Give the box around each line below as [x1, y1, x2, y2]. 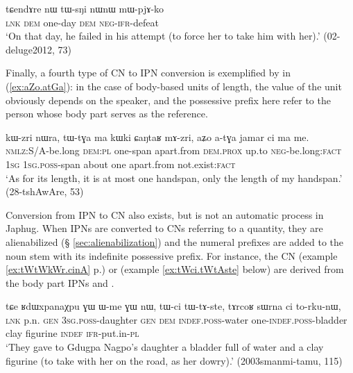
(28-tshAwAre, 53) [6, 184, 84, 199]
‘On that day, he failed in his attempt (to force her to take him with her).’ [6, 28, 320, 43]
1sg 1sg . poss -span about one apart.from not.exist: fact [6, 156, 236, 171]
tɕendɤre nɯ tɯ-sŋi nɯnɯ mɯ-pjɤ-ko [6, 1, 164, 15]
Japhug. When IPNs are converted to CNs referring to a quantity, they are [6, 221, 323, 235]
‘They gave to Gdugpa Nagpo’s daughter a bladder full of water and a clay [6, 340, 324, 354]
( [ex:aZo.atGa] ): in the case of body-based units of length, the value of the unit [6, 78, 342, 93]
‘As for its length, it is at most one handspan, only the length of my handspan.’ [6, 170, 343, 185]
